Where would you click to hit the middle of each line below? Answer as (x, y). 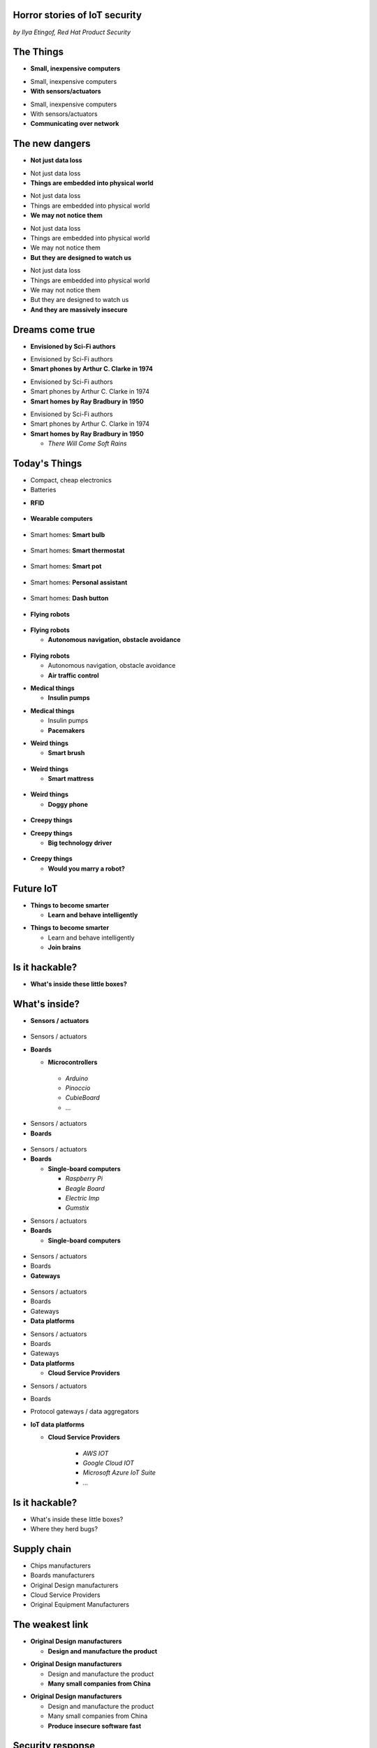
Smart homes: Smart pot (66, 566)
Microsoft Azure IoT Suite (119, 1473)
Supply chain (42, 1549)
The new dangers (52, 144)
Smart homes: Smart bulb (68, 534)
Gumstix (77, 1208)
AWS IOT (96, 1453)
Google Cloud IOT (109, 1463)
